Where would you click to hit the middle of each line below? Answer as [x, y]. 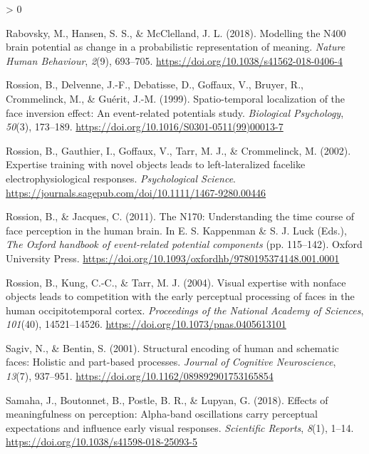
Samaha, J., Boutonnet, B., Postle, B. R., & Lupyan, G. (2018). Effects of [167, 399]
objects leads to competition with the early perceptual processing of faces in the [180, 296]
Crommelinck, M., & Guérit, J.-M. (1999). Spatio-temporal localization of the [176, 98]
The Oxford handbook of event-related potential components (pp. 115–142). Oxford [184, 244]
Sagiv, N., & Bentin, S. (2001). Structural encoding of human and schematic [172, 347]
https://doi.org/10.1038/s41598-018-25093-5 [102, 442]
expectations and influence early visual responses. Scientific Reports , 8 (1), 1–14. [180, 427]
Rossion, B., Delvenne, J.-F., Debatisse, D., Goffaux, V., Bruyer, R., [155, 84]
